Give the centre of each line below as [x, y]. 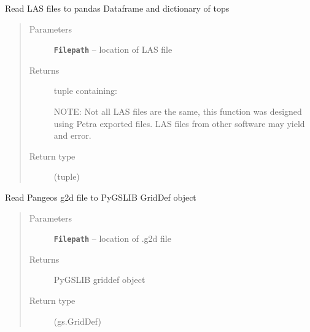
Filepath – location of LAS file [113, 49]
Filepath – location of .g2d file [112, 238]
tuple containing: [85, 91]
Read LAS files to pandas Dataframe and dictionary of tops [117, 8]
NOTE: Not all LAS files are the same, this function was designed [178, 111]
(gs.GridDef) [77, 321]
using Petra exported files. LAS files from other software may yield [179, 123]
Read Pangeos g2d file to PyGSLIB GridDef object [101, 197]
